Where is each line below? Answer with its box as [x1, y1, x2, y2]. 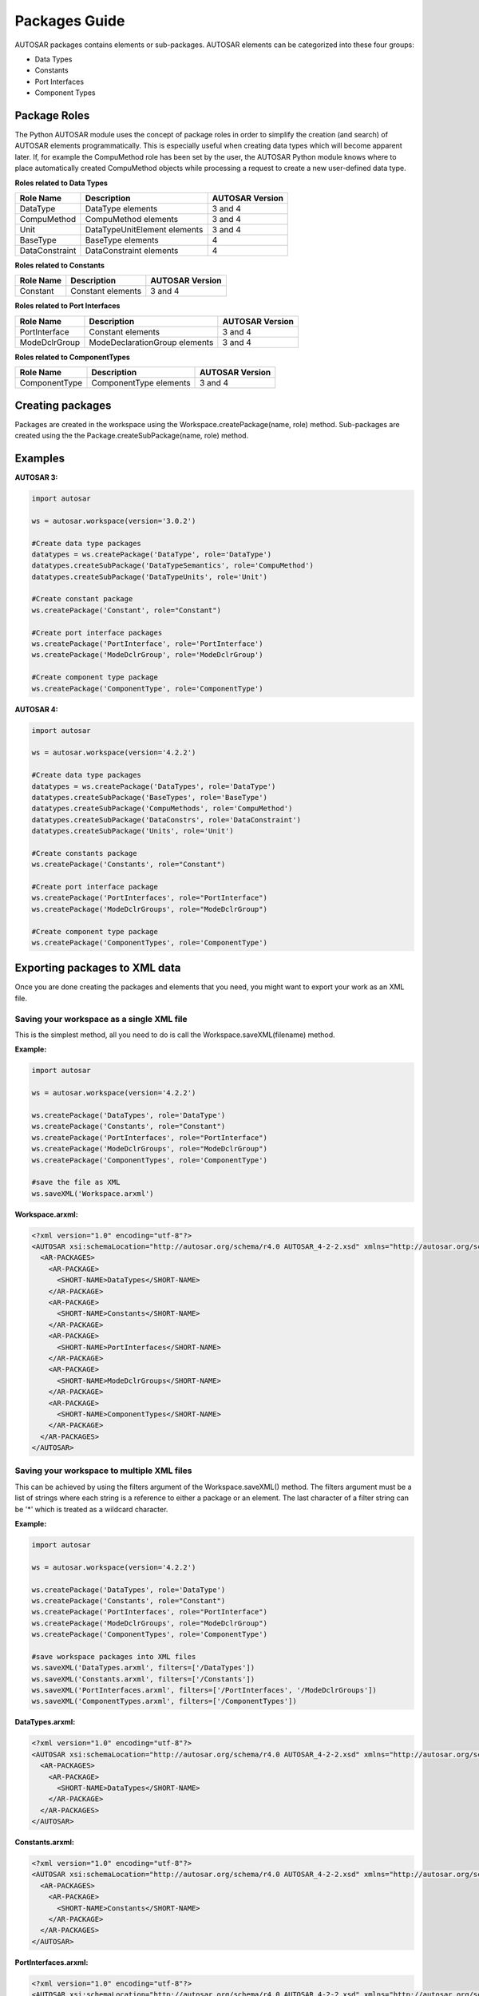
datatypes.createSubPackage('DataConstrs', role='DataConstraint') [31, 815, 302, 824]
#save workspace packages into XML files [31, 1652, 196, 1661]
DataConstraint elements [85, 244, 179, 255]
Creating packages [14, 398, 112, 412]
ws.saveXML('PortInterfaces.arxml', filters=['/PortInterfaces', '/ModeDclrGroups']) [31, 1685, 377, 1695]
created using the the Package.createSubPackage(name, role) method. [14, 431, 249, 441]
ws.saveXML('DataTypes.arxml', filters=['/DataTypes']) [31, 1663, 255, 1673]
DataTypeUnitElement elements [85, 224, 204, 235]
